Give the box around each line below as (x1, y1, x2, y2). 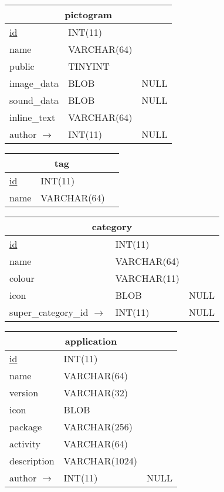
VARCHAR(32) (63, 386, 128, 399)
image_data (9, 76, 59, 90)
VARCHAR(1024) (63, 454, 137, 467)
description (9, 454, 55, 467)
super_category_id (9, 305, 89, 319)
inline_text (9, 110, 56, 124)
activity (9, 437, 40, 450)
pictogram (65, 8, 113, 21)
